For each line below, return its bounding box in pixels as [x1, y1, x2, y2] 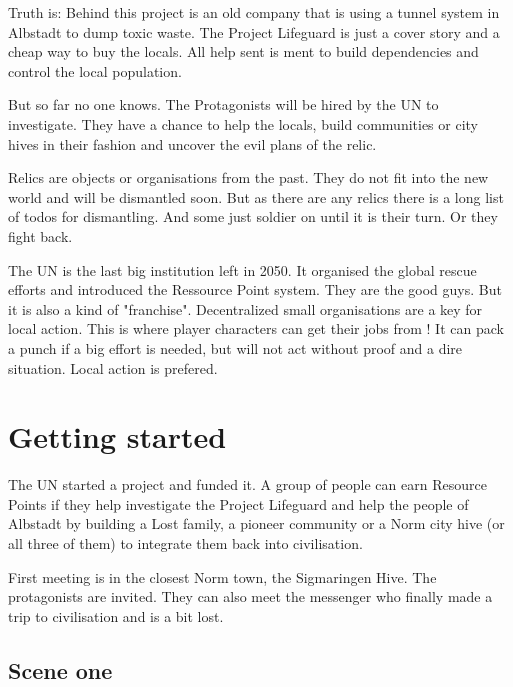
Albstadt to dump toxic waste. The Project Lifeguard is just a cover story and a [8, 21, 500, 42]
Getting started [8, 416, 227, 457]
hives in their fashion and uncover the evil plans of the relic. [8, 133, 377, 154]
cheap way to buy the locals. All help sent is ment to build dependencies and [8, 41, 479, 62]
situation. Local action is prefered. [8, 357, 218, 378]
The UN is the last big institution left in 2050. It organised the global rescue [8, 259, 477, 280]
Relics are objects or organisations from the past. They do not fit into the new [8, 167, 489, 188]
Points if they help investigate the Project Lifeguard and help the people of [8, 493, 469, 514]
